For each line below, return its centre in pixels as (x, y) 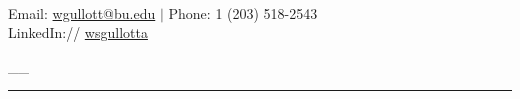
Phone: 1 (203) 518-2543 (243, 12)
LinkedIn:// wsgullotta (78, 32)
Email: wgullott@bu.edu (82, 12)
